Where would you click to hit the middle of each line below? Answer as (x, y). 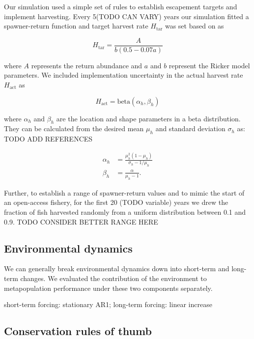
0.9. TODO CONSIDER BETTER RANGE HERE (81, 221)
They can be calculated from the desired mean (74, 128)
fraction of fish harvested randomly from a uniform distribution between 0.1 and (125, 212)
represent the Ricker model (209, 65)
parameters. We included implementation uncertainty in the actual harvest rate (124, 75)
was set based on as (194, 26)
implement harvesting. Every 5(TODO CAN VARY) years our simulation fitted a (127, 16)
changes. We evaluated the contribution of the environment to (113, 278)
